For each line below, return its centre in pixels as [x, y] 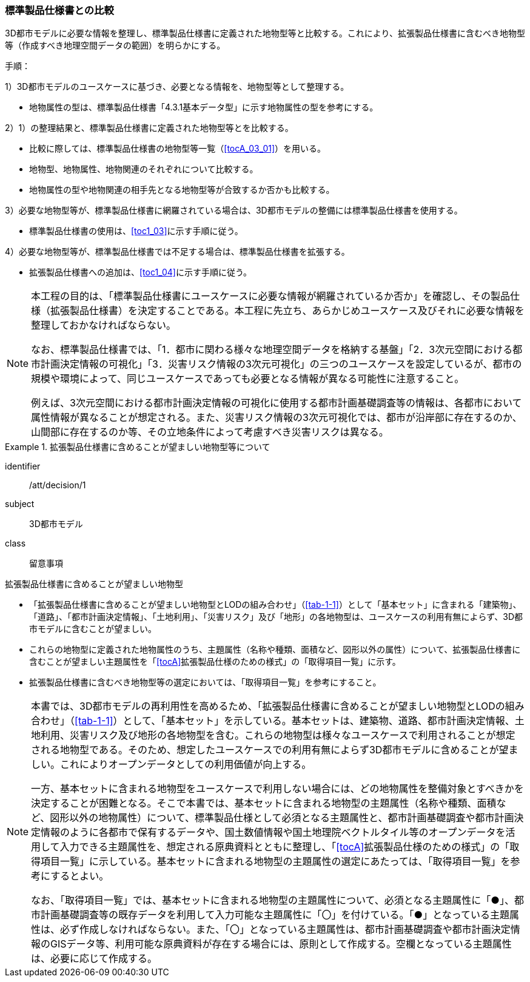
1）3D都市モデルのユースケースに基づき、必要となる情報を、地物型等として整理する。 [177, 87]
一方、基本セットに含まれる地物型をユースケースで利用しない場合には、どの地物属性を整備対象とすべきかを [277, 789]
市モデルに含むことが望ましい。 [93, 629]
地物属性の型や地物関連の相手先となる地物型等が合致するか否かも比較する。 [182, 190]
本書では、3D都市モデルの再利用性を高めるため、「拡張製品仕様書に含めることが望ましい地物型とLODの [268, 706]
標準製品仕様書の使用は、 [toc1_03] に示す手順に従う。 [136, 231]
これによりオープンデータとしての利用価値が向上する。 [186, 765]
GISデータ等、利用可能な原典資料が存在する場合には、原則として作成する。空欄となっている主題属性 [281, 944]
